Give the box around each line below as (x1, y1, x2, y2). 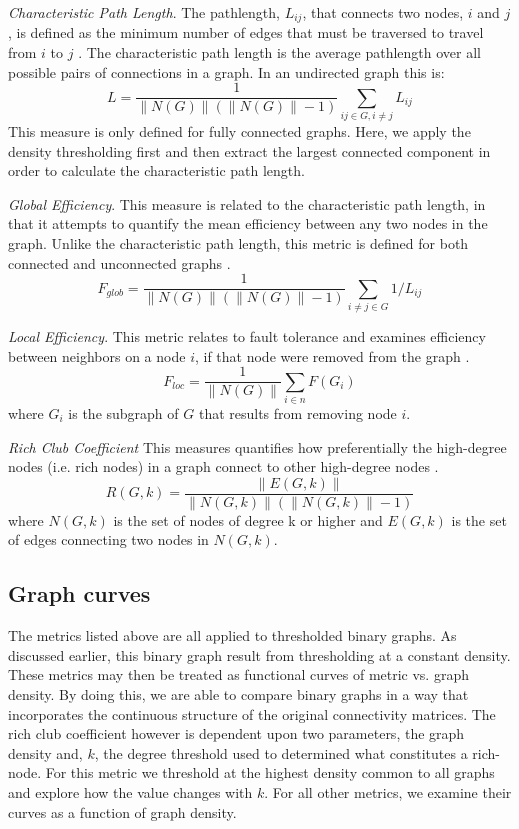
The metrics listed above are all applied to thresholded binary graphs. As (8, 625, 457, 646)
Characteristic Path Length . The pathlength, (8, 2, 280, 22)
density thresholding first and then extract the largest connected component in (8, 140, 491, 161)
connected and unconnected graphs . (8, 252, 231, 273)
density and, (8, 742, 83, 763)
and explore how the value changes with (8, 781, 253, 802)
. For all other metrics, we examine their (264, 781, 512, 802)
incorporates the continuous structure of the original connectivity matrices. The (8, 703, 496, 724)
